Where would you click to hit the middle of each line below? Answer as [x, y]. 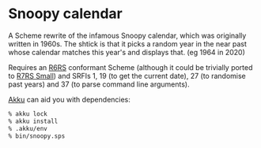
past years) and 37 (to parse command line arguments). [99, 84]
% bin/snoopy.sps [37, 136]
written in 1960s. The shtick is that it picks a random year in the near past [128, 43]
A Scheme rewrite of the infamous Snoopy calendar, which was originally [127, 35]
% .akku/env [28, 128]
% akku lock [28, 114]
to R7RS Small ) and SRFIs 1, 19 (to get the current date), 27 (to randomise [127, 76]
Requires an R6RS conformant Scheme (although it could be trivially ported [130, 67]
